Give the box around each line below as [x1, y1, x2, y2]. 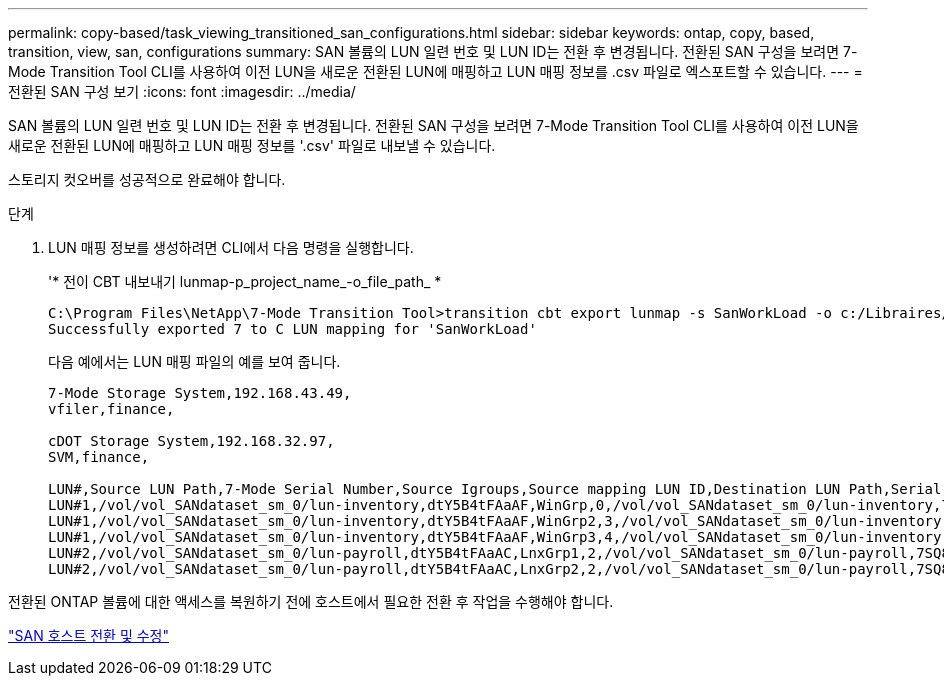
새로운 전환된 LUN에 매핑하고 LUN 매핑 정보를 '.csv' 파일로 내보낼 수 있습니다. [8, 137, 496, 154]
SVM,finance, [48, 449, 150, 465]
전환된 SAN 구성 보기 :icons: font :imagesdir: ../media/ [8, 83, 356, 100]
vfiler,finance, [48, 401, 175, 417]
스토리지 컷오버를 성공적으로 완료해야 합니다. [8, 171, 286, 188]
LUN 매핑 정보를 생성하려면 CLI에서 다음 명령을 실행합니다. [48, 239, 414, 256]
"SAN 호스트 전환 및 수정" [8, 627, 170, 644]
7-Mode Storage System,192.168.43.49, [48, 385, 352, 401]
